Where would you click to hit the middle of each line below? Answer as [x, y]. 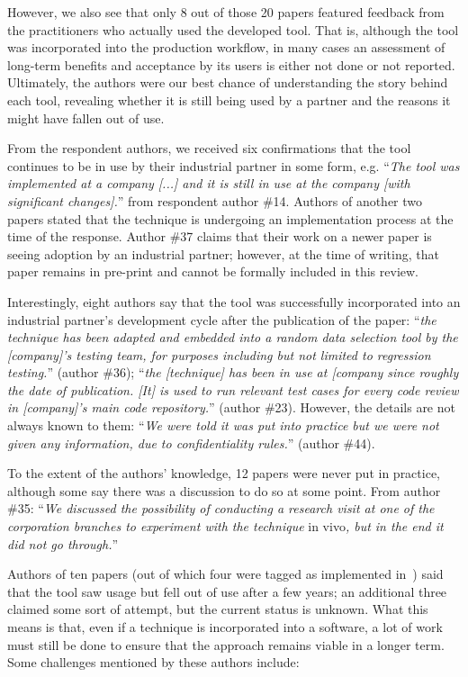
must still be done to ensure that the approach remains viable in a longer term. [226, 644]
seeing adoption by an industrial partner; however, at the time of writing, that [223, 253]
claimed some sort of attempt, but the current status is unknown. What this [218, 609]
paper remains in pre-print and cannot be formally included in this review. [213, 271]
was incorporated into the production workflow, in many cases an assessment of [226, 47]
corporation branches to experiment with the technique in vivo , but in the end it [225, 526]
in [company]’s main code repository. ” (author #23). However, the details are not [231, 407]
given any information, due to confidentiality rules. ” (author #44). [191, 442]
